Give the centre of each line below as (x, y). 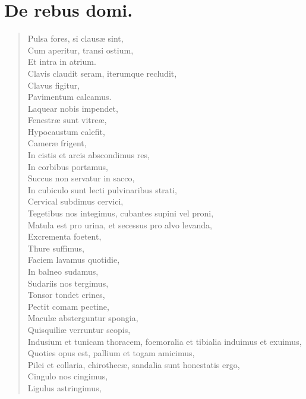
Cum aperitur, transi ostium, (81, 50)
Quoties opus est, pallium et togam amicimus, (111, 353)
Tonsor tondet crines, (66, 295)
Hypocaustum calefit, (66, 131)
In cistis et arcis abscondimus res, (89, 155)
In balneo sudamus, (63, 271)
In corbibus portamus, (68, 166)
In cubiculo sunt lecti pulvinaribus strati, (102, 189)
